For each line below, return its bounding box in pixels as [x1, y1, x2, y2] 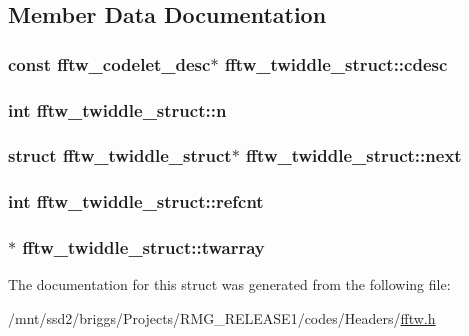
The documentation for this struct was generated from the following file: [8, 274, 451, 295]
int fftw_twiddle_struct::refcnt [8, 189, 264, 214]
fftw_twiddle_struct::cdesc [224, 51, 448, 76]
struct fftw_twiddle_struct [8, 143, 232, 168]
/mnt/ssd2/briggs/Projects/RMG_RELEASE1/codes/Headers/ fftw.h [8, 307, 436, 328]
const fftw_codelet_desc [8, 51, 211, 76]
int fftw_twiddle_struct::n [8, 97, 227, 122]
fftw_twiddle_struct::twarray [22, 235, 265, 260]
